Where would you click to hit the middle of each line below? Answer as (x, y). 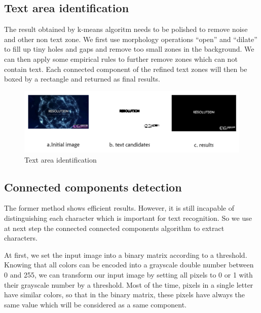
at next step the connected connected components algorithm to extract (114, 228)
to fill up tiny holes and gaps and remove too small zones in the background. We (129, 49)
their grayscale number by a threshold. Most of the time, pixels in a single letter (129, 284)
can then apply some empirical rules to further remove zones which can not (121, 58)
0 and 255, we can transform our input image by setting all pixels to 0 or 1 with (128, 275)
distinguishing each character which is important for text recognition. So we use (128, 218)
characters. (21, 238)
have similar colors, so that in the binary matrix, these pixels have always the (125, 295)
